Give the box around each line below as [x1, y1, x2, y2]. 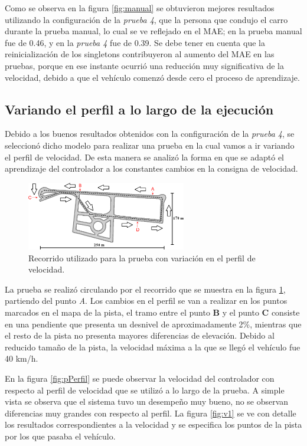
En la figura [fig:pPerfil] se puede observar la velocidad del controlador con [5, 372, 275, 385]
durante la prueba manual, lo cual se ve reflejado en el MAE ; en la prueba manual [5, 25, 302, 37]
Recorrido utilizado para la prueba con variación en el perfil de [28, 251, 256, 264]
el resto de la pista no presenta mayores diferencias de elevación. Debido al [5, 329, 275, 342]
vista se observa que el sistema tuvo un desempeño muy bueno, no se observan [5, 395, 289, 408]
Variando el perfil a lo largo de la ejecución [5, 100, 274, 118]
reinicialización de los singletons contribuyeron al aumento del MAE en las [5, 48, 275, 60]
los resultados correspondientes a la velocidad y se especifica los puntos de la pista [5, 418, 302, 431]
